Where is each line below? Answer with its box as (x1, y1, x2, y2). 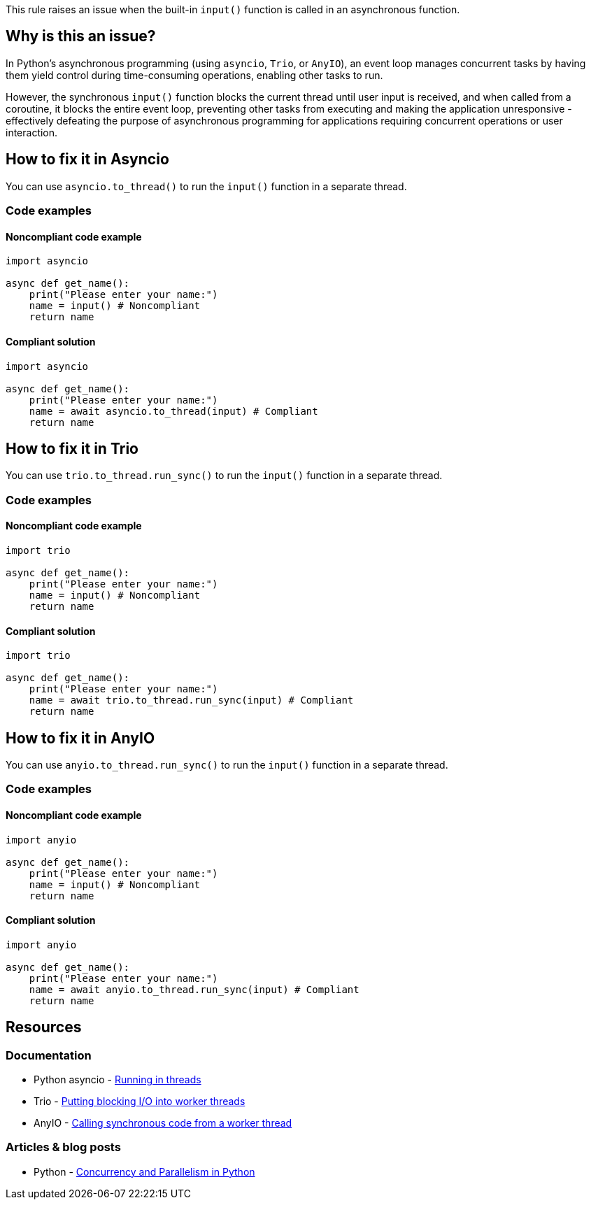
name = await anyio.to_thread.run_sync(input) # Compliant (29, 983, 359, 995)
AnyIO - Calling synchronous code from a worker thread (34, 1117, 292, 1129)
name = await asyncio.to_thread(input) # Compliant (29, 405, 318, 417)
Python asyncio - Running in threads (34, 1074, 201, 1086)
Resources (6, 1018, 82, 1036)
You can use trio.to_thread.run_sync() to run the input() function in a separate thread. (6, 469, 443, 482)
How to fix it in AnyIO (6, 729, 155, 747)
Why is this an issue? (6, 27, 156, 45)
